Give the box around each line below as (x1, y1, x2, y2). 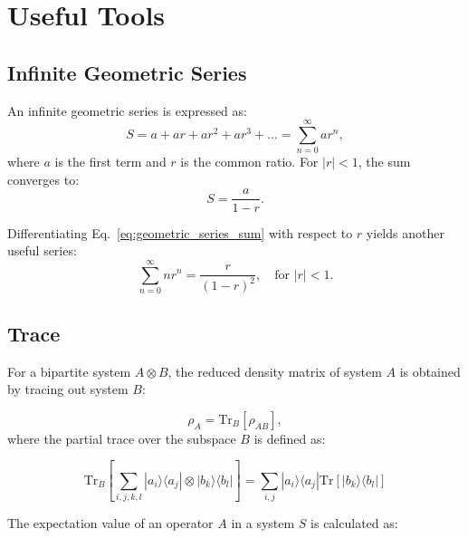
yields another (366, 223, 444, 242)
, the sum (358, 152, 411, 171)
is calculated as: (310, 514, 398, 533)
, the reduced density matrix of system (167, 361, 382, 380)
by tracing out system (7, 379, 129, 399)
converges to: (7, 169, 80, 188)
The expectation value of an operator (7, 514, 214, 533)
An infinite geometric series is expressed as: (7, 101, 247, 120)
